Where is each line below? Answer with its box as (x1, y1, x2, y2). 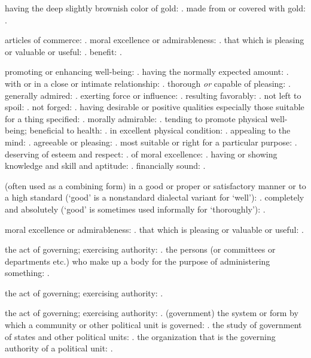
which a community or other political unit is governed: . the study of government (5, 318, 302, 331)
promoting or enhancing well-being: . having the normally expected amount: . (5, 65, 289, 78)
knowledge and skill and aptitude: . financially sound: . (5, 159, 206, 172)
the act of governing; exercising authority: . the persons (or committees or (5, 243, 276, 256)
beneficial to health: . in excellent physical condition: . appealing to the (29, 124, 291, 136)
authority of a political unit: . (5, 342, 113, 354)
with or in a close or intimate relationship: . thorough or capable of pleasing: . (5, 77, 291, 89)
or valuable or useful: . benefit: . (5, 45, 122, 57)
